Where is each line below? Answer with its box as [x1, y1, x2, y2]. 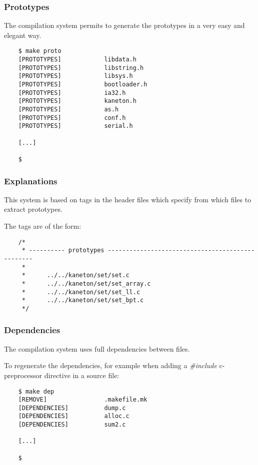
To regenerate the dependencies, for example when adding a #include [4, 360, 217, 371]
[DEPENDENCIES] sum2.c [18, 421, 126, 429]
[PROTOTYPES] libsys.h [18, 72, 133, 80]
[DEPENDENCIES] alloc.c [18, 413, 129, 420]
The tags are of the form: [4, 221, 81, 231]
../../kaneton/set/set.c [46, 272, 129, 279]
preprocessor [4, 370, 42, 380]
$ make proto [18, 47, 61, 55]
